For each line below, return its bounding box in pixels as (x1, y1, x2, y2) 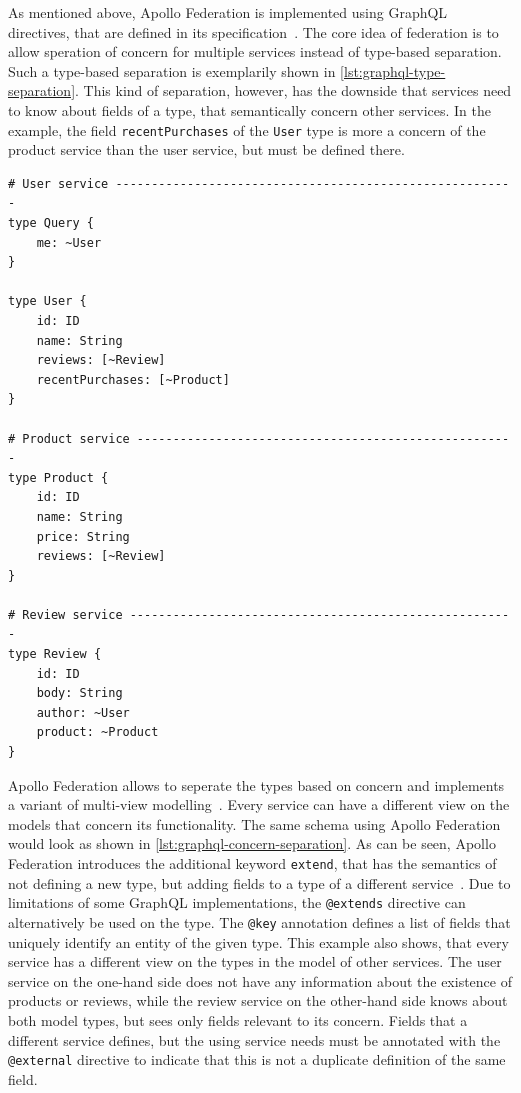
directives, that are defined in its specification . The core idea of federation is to (8, 21, 499, 42)
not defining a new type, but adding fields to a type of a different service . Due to (8, 872, 511, 893)
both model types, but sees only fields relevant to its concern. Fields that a (8, 1009, 468, 1030)
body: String (36, 686, 123, 701)
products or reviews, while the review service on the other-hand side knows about (8, 990, 508, 1011)
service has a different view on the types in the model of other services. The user (8, 951, 502, 972)
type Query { (8, 216, 94, 230)
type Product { (8, 470, 109, 485)
